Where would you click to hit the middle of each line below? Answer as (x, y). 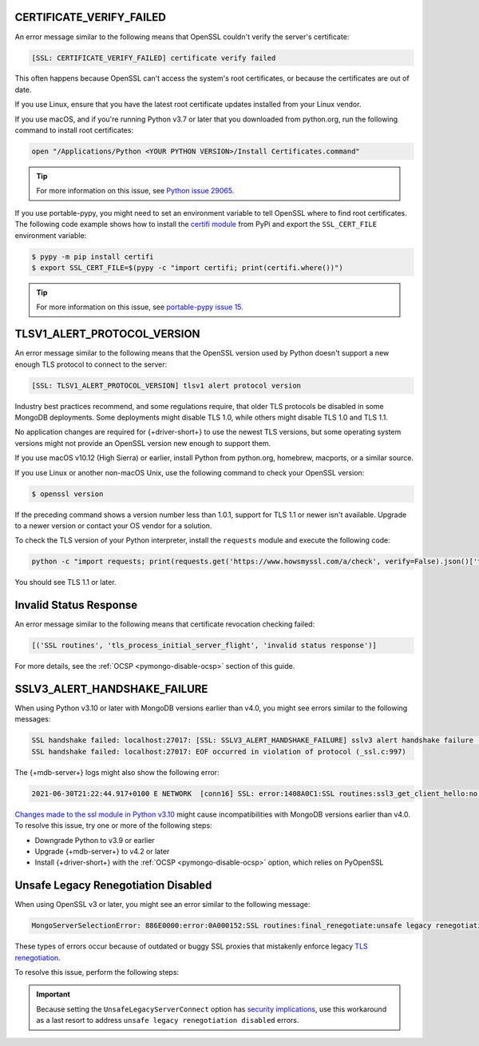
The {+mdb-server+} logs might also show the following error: (117, 772)
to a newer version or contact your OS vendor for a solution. (113, 525)
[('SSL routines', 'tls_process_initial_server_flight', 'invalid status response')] (204, 646)
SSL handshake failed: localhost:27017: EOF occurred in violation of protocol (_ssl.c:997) (219, 752)
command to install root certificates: (74, 130)
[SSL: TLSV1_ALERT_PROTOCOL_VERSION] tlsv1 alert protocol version (166, 385)
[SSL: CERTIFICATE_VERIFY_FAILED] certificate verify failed (154, 58)
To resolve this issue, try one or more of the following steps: (113, 825)
